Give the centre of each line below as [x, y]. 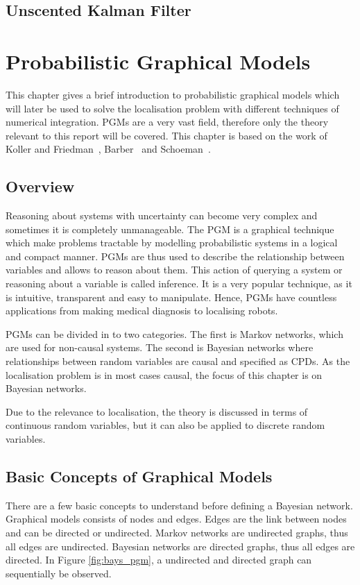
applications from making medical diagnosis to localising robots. [142, 311]
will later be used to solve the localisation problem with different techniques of [172, 108]
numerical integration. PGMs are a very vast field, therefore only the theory [167, 122]
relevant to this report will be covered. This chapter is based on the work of [166, 135]
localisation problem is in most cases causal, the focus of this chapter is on [164, 374]
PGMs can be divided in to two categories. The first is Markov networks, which [174, 333]
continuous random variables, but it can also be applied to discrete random [165, 425]
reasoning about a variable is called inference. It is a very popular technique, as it [179, 283]
